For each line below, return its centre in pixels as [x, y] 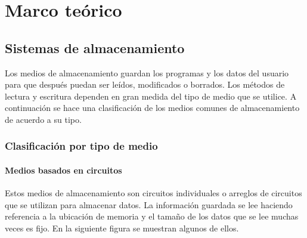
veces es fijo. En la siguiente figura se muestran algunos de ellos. [122, 228]
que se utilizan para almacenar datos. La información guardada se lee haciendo [149, 204]
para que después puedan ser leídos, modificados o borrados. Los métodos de [145, 84]
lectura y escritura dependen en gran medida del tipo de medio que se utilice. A [151, 96]
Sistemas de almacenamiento [95, 47]
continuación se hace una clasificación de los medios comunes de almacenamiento [152, 108]
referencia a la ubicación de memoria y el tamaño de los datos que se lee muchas [152, 216]
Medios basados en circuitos [63, 170]
